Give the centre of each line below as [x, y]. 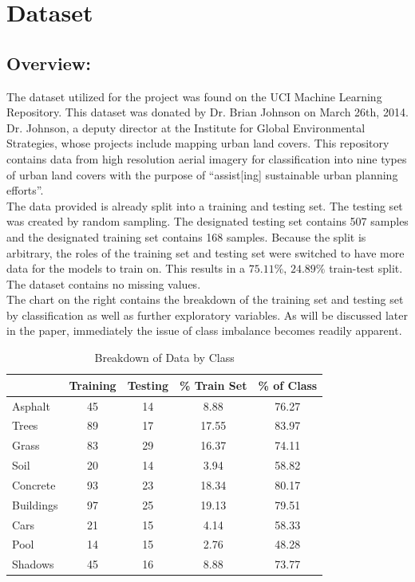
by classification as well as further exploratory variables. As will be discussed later [207, 315]
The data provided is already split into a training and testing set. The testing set [205, 205]
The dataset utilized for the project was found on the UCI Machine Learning [194, 96]
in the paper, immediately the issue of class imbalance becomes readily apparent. [204, 330]
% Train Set [213, 385]
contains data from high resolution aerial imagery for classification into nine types [207, 158]
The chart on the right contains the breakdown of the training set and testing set [205, 299]
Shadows [33, 564]
